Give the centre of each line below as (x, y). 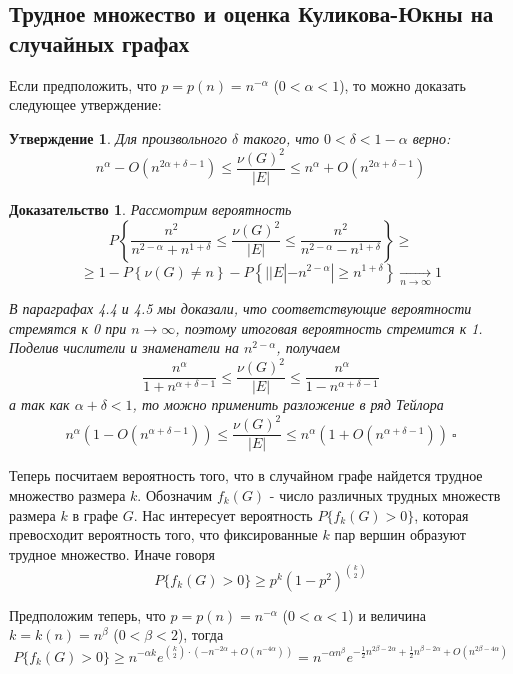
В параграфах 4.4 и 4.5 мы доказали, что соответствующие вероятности (240, 307)
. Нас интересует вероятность (223, 514)
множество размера (67, 495)
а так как (39, 404)
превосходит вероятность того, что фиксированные (163, 534)
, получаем (308, 347)
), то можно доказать (402, 84)
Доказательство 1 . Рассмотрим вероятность (150, 208)
